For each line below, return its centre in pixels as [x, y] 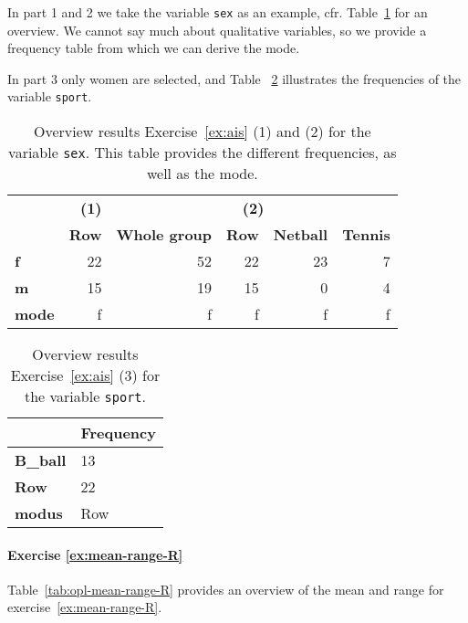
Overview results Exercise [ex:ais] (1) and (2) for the [203, 132]
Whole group [164, 235]
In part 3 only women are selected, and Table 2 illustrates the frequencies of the [234, 78]
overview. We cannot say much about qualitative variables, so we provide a [217, 30]
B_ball [41, 460]
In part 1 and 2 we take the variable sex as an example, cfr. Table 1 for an [218, 12]
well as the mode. [202, 174]
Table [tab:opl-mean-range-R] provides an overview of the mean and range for [226, 589]
